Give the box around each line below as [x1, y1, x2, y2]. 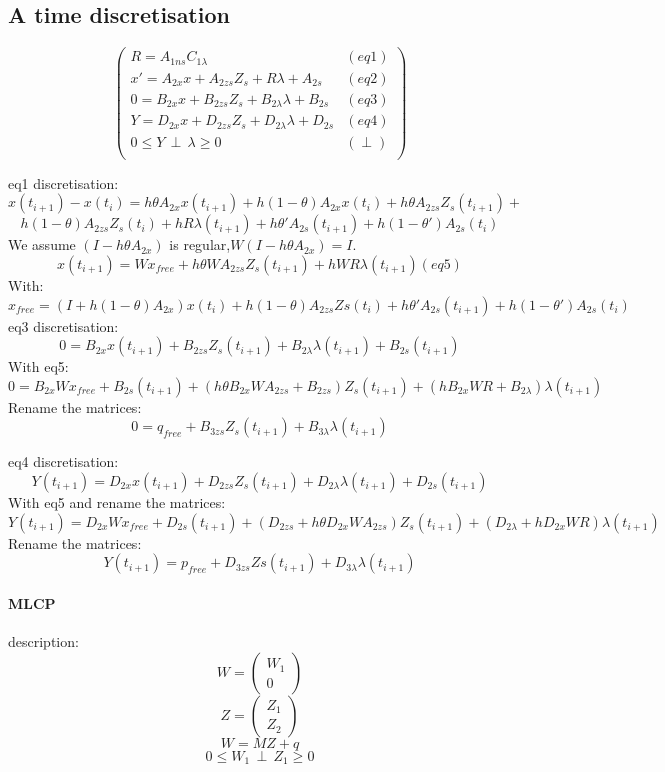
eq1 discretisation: [8, 172, 119, 193]
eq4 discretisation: [8, 451, 119, 472]
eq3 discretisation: [8, 315, 119, 336]
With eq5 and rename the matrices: [8, 491, 226, 512]
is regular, [169, 234, 231, 255]
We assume [8, 234, 76, 255]
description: [8, 630, 79, 651]
